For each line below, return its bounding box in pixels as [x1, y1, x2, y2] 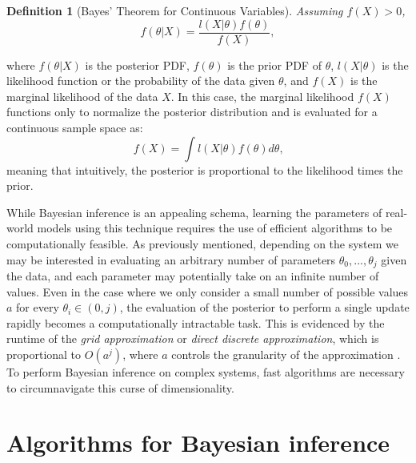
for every [16, 299, 59, 316]
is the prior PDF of [227, 56, 322, 73]
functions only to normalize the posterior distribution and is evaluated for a [6, 103, 378, 120]
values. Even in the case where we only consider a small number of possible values [6, 283, 409, 300]
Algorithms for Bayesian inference [6, 426, 390, 459]
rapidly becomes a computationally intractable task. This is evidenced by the [6, 314, 385, 331]
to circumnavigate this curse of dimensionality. [6, 379, 234, 396]
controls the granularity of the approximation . [171, 346, 401, 363]
